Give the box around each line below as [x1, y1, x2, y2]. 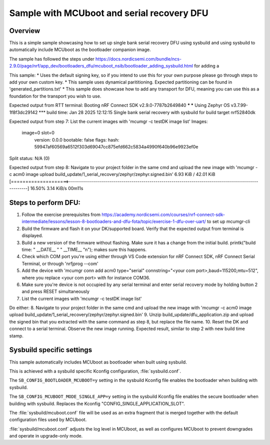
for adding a [194, 63, 219, 69]
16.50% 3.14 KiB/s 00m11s [30, 185, 83, 191]
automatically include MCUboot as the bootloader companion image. [9, 46, 151, 52]
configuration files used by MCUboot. [9, 416, 87, 422]
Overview [9, 26, 40, 35]
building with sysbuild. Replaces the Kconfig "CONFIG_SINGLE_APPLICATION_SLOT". [9, 400, 185, 406]
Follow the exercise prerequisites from [21, 211, 101, 217]
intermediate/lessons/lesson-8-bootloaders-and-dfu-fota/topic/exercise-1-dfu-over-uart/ [21, 218, 206, 224]
